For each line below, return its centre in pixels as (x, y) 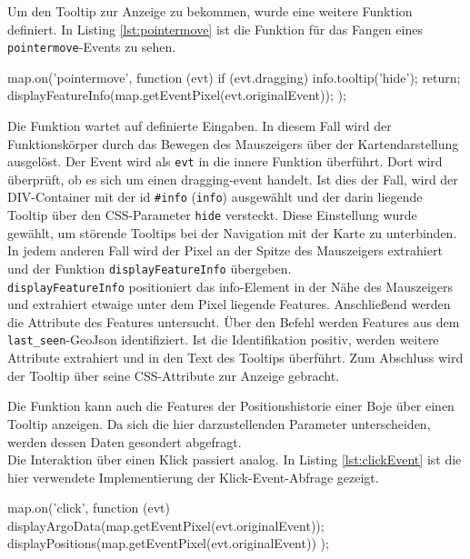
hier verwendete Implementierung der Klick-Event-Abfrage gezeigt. (193, 477)
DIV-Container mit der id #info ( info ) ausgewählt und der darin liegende (215, 197)
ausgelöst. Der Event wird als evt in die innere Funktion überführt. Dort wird (225, 161)
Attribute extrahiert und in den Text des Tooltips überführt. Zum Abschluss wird (235, 358)
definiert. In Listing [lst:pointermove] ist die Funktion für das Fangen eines (215, 29)
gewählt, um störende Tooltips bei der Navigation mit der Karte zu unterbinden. (232, 232)
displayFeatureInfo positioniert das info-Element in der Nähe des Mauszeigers (230, 286)
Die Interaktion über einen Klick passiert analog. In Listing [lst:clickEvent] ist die (235, 459)
